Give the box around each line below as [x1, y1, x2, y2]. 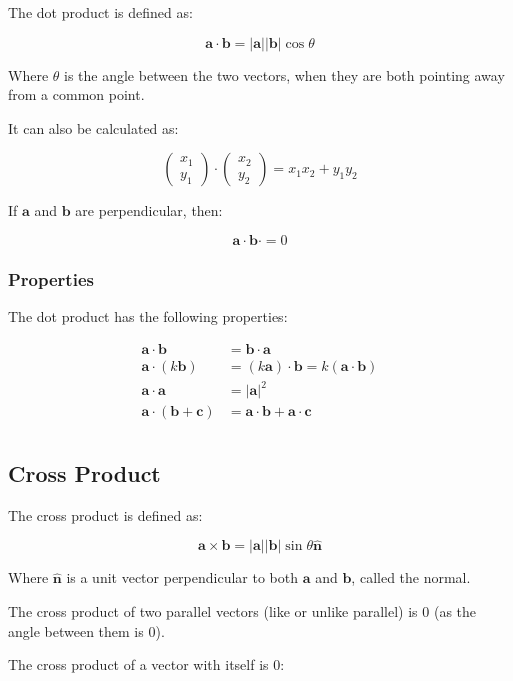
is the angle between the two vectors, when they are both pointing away [64, 64, 505, 85]
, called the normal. [351, 567, 471, 588]
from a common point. [8, 84, 145, 105]
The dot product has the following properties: [8, 306, 288, 327]
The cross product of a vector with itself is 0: [8, 654, 285, 675]
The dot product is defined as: [8, 2, 193, 22]
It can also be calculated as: [8, 117, 179, 138]
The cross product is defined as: [8, 504, 203, 525]
